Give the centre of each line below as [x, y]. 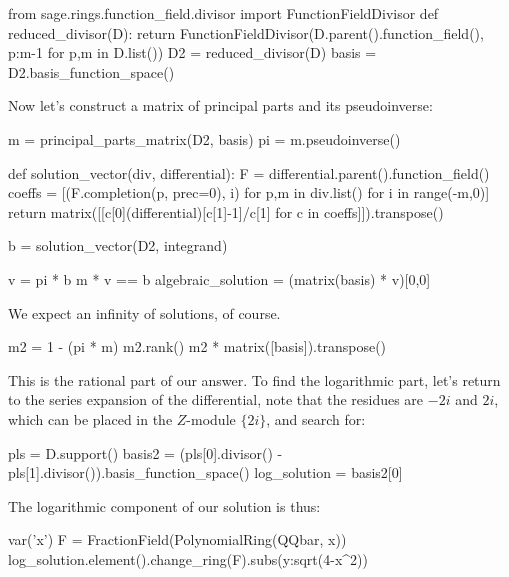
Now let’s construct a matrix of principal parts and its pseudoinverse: [220, 105]
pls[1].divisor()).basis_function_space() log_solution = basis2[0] [205, 472]
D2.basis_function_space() [91, 71]
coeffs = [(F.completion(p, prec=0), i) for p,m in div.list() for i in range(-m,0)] [249, 192]
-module [211, 418]
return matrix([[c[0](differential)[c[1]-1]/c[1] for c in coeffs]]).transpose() [226, 211]
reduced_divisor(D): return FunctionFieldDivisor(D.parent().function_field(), [246, 32]
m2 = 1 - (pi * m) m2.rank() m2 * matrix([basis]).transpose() [197, 346]
